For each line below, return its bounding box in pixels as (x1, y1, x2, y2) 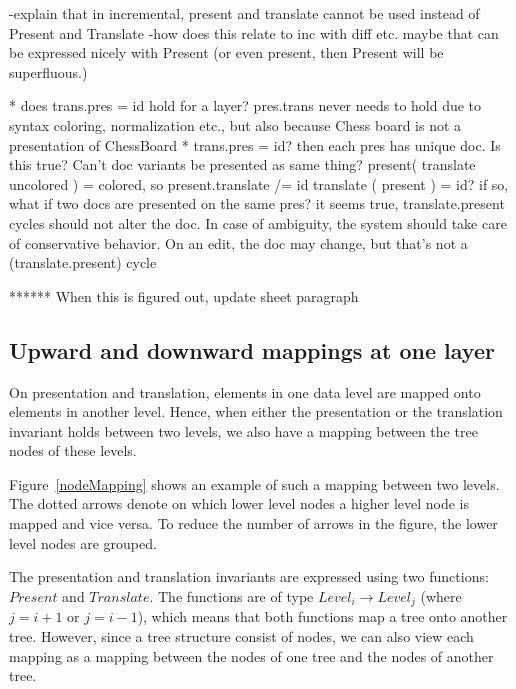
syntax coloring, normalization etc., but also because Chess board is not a (9, 114, 462, 135)
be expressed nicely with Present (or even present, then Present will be (9, 42, 444, 63)
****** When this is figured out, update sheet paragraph (9, 285, 359, 306)
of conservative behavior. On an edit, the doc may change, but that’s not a (9, 232, 468, 253)
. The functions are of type (149, 585, 314, 606)
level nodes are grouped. (9, 532, 157, 553)
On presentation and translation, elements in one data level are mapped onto (9, 381, 481, 402)
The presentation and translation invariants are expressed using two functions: (9, 566, 489, 587)
